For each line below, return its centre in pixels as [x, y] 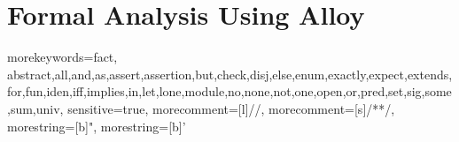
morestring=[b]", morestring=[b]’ [97, 126]
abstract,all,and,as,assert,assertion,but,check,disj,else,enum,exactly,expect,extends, [230, 74]
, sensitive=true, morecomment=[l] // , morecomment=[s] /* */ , [227, 108]
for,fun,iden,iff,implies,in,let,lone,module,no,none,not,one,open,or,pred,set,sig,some [229, 91]
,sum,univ [34, 108]
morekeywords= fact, [62, 57]
